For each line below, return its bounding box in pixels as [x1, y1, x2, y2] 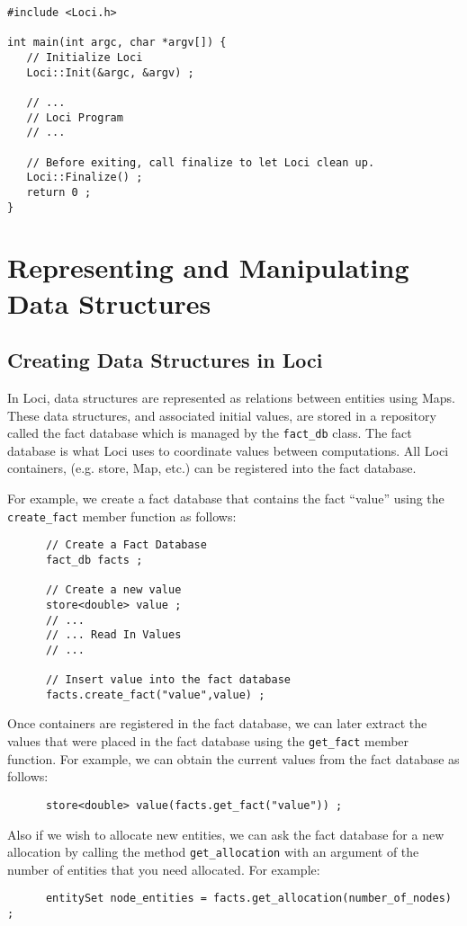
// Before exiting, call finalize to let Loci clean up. [26, 156, 375, 169]
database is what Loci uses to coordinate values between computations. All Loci [7, 441, 449, 459]
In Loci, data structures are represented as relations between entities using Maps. [7, 387, 456, 406]
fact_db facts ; [45, 553, 143, 566]
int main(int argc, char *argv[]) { [7, 36, 227, 49]
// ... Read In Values [45, 628, 182, 642]
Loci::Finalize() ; [26, 171, 143, 184]
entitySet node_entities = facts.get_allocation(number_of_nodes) [45, 892, 452, 905]
